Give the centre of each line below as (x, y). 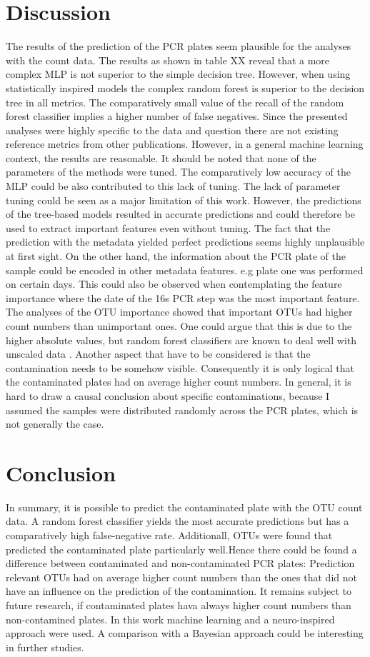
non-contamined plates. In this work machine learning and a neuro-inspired (170, 619)
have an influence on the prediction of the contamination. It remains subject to (179, 591)
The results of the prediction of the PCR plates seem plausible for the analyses (179, 46)
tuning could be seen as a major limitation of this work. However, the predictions (184, 200)
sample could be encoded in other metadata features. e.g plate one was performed (185, 270)
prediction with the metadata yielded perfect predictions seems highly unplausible (185, 242)
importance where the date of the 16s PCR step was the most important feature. (183, 297)
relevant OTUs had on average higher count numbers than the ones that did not (181, 577)
